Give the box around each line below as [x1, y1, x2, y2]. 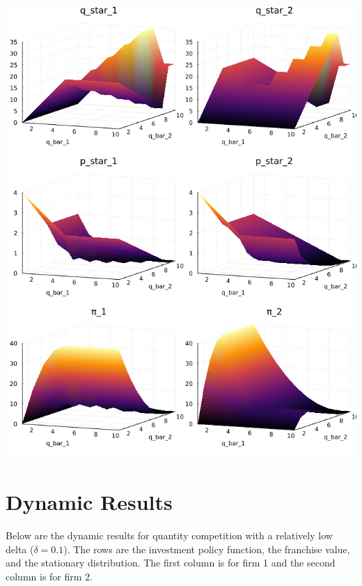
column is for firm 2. [6, 569, 93, 583]
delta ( [6, 541, 34, 556]
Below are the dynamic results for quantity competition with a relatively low [6, 527, 333, 542]
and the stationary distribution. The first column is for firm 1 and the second [6, 555, 336, 570]
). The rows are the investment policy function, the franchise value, [63, 541, 350, 556]
